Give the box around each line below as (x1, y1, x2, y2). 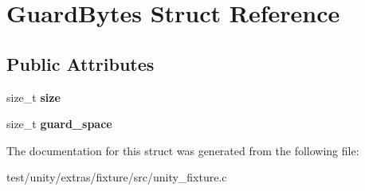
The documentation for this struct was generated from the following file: (6, 142, 359, 158)
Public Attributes (6, 51, 155, 76)
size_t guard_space (6, 115, 112, 132)
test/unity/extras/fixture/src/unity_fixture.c (6, 169, 227, 185)
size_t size (6, 88, 61, 105)
